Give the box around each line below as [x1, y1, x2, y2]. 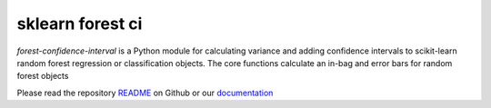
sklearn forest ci [16, 14, 143, 34]
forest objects [16, 71, 69, 82]
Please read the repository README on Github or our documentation [16, 87, 274, 98]
